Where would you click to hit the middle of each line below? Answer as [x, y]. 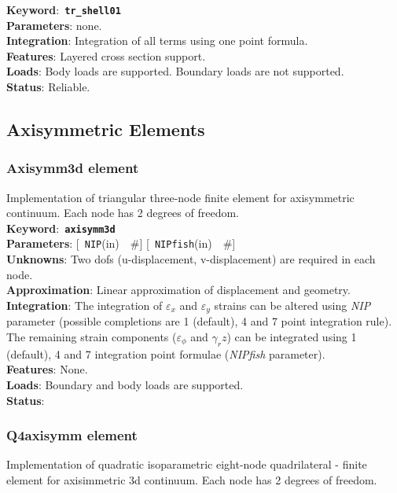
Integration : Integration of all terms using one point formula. [157, 40]
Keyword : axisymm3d [61, 228]
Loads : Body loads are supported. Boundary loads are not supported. [175, 71]
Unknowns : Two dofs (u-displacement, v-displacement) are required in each [191, 259]
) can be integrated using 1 [292, 336]
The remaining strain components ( [92, 336]
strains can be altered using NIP [292, 305]
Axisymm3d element [73, 168]
